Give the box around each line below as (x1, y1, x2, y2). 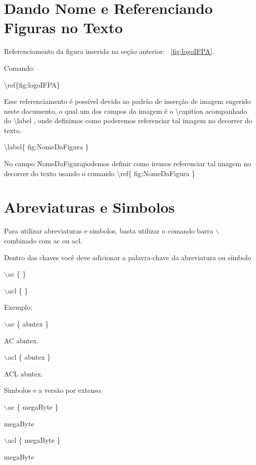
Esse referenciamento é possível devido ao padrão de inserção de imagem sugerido (4, 96, 251, 106)
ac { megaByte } (7, 401, 58, 412)
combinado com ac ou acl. (4, 235, 83, 245)
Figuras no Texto (4, 17, 123, 38)
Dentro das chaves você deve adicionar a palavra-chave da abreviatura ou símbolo (4, 252, 251, 262)
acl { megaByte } (7, 435, 60, 445)
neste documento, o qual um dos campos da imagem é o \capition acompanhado (4, 105, 247, 116)
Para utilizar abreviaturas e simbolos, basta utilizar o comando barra (4, 226, 213, 236)
